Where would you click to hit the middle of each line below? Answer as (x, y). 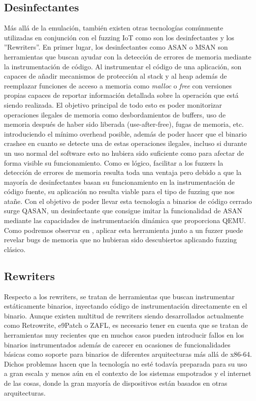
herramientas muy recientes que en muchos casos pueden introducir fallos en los (124, 335)
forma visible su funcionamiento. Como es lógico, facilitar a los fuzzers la (114, 162)
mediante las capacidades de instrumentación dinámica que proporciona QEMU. (125, 220)
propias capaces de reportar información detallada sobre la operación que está (121, 95)
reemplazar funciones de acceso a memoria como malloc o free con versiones (118, 85)
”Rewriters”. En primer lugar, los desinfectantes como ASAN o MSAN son (116, 47)
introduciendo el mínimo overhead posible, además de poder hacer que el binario (126, 133)
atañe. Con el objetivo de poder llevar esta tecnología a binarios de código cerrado (128, 201)
